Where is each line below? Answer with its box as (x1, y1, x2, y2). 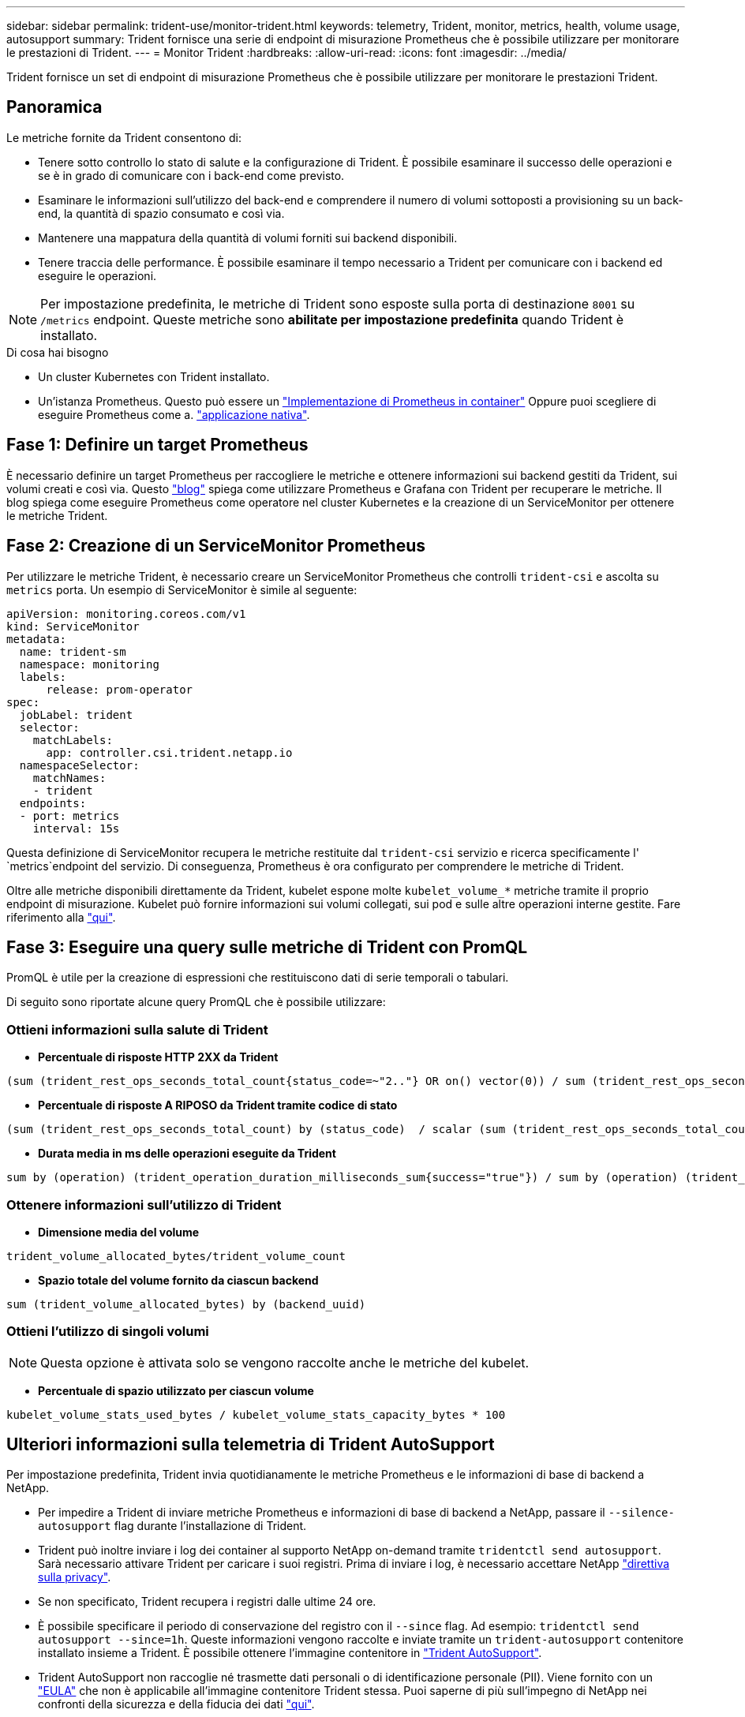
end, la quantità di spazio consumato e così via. (38, 206, 285, 220)
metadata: (6, 632, 66, 645)
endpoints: (19, 796, 87, 810)
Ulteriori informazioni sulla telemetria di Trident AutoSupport (6, 1435, 495, 1455)
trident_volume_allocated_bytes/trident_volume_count (6, 1249, 346, 1262)
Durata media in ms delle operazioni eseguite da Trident (38, 1147, 336, 1161)
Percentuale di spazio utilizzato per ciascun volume (38, 1383, 314, 1397)
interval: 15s (32, 821, 120, 835)
